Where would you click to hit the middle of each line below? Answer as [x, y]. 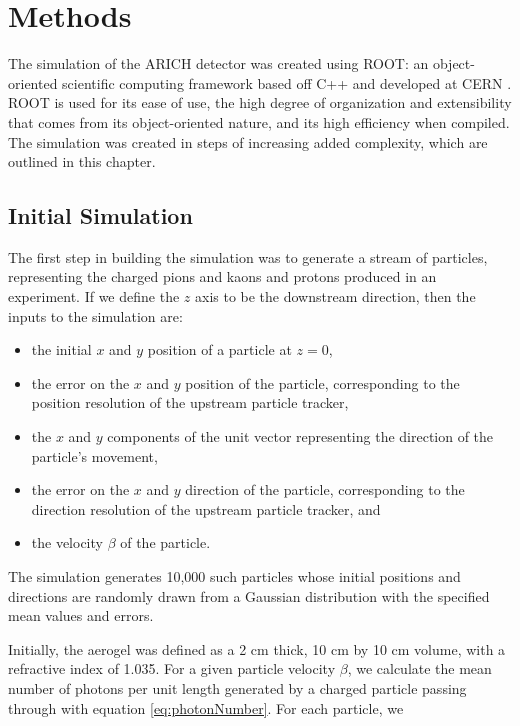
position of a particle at [219, 349]
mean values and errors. [81, 615]
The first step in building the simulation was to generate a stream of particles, [248, 256]
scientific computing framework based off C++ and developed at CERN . [287, 82]
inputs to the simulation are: [95, 315]
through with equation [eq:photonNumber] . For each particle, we [206, 707]
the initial [61, 349]
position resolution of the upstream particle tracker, [190, 402]
